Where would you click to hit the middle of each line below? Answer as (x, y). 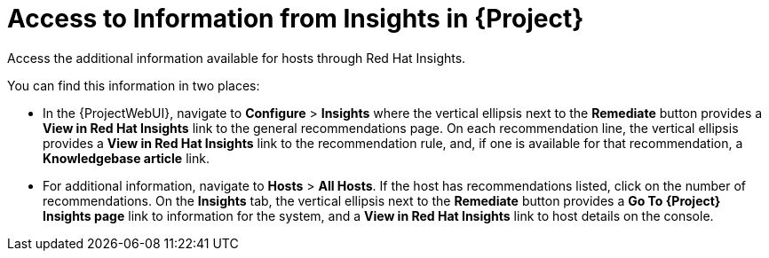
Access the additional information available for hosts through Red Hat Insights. (237, 58)
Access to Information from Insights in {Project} (296, 19)
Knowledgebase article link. (126, 158)
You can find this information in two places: (134, 85)
